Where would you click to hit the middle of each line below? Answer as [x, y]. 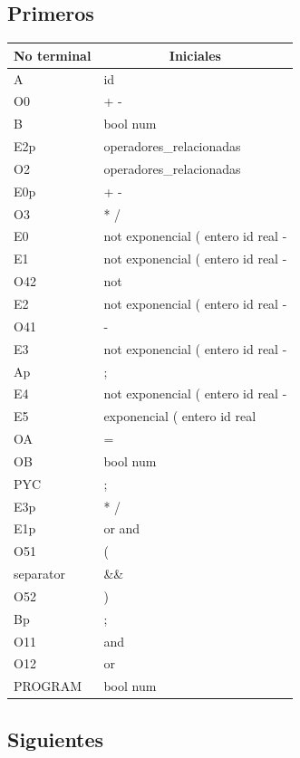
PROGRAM [48, 686]
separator [39, 574]
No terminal [53, 55]
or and [122, 528]
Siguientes [56, 739]
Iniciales [195, 55]
